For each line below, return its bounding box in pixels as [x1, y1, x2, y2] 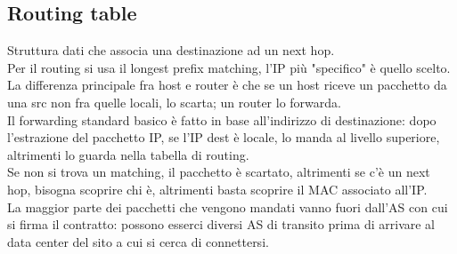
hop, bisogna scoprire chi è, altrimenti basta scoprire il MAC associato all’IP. [7, 179, 428, 198]
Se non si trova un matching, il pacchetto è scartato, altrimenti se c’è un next [7, 163, 430, 181]
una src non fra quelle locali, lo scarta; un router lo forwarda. [7, 92, 341, 111]
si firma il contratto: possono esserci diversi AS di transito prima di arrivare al [7, 215, 436, 234]
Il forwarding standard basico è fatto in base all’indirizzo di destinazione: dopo [7, 110, 437, 129]
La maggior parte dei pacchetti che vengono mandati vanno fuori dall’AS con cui [7, 197, 448, 216]
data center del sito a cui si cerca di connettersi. [7, 232, 269, 250]
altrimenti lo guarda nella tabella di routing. [7, 145, 249, 163]
